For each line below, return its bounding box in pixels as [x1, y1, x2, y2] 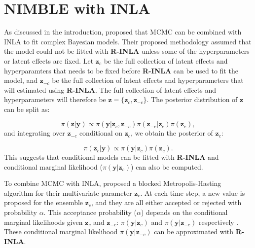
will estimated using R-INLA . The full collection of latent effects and [4, 84, 217, 95]
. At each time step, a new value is [140, 187, 245, 198]
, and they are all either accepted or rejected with [91, 197, 242, 208]
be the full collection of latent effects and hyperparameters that [52, 75, 244, 85]
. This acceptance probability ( [43, 207, 137, 217]
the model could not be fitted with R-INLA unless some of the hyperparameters [4, 46, 250, 56]
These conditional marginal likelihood [4, 226, 118, 237]
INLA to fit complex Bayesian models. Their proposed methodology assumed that [4, 36, 252, 46]
